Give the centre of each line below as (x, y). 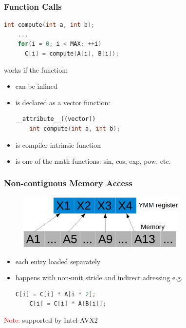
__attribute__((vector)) (56, 119)
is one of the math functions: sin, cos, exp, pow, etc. (93, 161)
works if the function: (36, 69)
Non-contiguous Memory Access (68, 183)
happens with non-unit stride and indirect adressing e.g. (99, 278)
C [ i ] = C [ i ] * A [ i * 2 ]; (56, 294)
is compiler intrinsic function (58, 145)
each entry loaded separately (58, 261)
